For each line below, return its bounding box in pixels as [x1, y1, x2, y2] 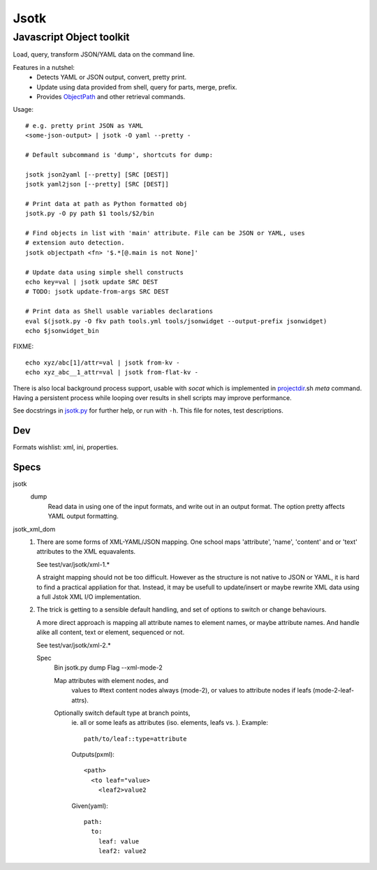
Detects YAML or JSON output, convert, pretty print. [36, 73, 187, 82]
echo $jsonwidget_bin [25, 327, 99, 334]
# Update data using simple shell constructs [25, 268, 184, 276]
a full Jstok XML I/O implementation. [36, 593, 141, 600]
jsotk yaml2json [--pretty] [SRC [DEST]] [25, 180, 169, 189]
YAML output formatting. [47, 512, 119, 520]
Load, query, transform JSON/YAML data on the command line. [13, 50, 195, 59]
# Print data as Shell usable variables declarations [25, 307, 213, 316]
